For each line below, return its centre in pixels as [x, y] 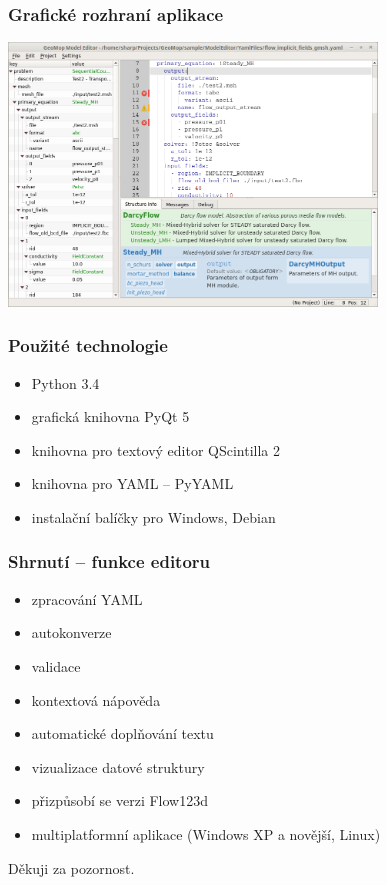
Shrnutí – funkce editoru [109, 561]
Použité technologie [88, 345]
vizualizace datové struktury [118, 766]
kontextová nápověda [96, 699]
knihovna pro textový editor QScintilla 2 [156, 449]
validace [56, 665]
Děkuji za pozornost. [71, 867]
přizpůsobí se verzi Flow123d [120, 800]
